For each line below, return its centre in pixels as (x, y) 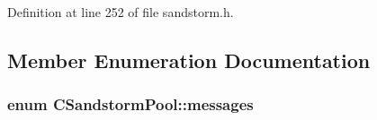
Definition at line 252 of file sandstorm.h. (121, 12)
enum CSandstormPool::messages (130, 104)
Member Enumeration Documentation (189, 60)
